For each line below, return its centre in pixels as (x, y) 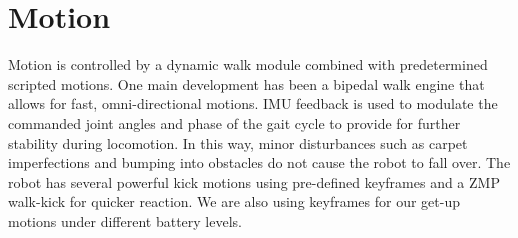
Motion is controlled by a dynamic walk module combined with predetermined (248, 64)
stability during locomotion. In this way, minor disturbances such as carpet (238, 142)
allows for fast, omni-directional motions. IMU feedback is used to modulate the (253, 103)
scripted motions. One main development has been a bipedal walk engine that (246, 83)
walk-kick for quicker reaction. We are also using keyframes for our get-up (234, 201)
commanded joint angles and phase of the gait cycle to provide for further (234, 122)
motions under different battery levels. (125, 220)
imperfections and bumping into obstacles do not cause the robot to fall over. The (259, 162)
